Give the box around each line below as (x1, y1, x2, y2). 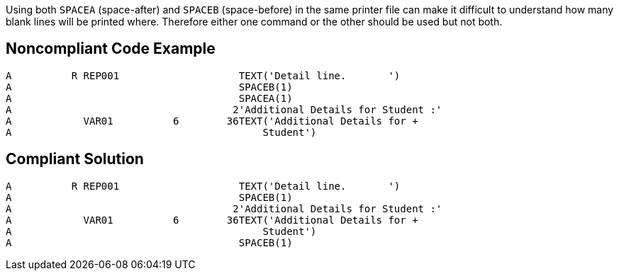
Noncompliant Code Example (6, 40, 216, 58)
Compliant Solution (6, 150, 144, 168)
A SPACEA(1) (6, 92, 293, 104)
